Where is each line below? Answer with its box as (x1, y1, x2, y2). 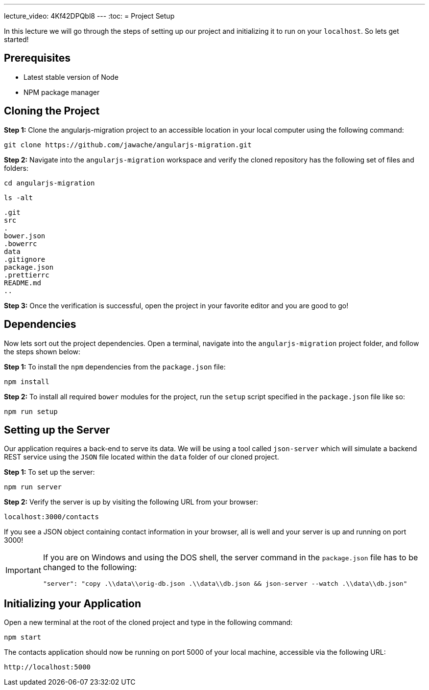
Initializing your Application (4, 597, 142, 610)
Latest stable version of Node (24, 72, 119, 81)
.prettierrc (4, 271, 49, 279)
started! (4, 35, 29, 44)
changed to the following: (43, 562, 137, 573)
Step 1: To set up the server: (4, 468, 95, 477)
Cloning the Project (4, 105, 100, 117)
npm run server (4, 483, 62, 491)
